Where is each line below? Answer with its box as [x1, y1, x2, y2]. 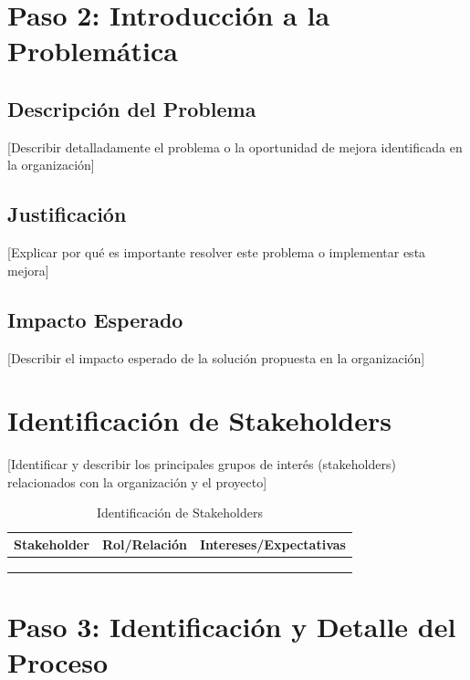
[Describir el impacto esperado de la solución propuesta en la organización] [7, 348, 425, 367]
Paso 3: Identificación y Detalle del [7, 608, 456, 645]
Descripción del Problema [7, 94, 256, 122]
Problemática [7, 32, 178, 69]
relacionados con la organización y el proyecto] [7, 472, 267, 491]
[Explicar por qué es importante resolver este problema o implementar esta [7, 243, 426, 262]
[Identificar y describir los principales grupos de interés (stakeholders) [7, 455, 396, 474]
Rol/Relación [101, 535, 187, 554]
